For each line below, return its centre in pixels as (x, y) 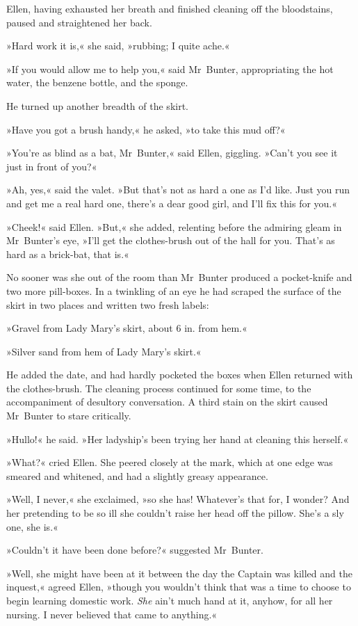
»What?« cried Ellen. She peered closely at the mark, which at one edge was (170, 462)
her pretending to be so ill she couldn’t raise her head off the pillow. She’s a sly (175, 513)
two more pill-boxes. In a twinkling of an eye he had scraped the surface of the (174, 290)
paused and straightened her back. (79, 22)
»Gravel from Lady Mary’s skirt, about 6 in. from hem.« (127, 328)
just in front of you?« (52, 166)
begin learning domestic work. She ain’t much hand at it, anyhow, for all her (170, 600)
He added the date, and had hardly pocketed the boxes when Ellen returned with (180, 375)
